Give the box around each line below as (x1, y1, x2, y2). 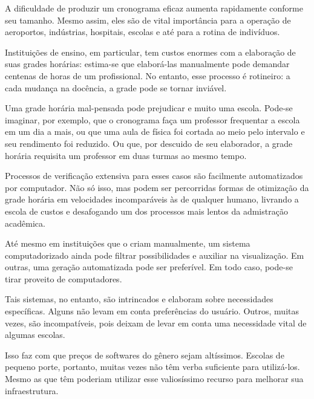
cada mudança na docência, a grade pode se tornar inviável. (5, 81, 227, 94)
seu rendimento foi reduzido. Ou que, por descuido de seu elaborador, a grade (5, 137, 293, 149)
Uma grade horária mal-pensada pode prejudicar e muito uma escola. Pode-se (5, 102, 293, 114)
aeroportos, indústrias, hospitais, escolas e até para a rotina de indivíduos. (5, 25, 280, 38)
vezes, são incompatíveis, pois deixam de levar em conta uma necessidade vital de (5, 316, 307, 329)
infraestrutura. (5, 384, 59, 397)
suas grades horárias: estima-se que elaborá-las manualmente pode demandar (5, 57, 290, 70)
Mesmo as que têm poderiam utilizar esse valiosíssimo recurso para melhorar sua (5, 372, 304, 385)
